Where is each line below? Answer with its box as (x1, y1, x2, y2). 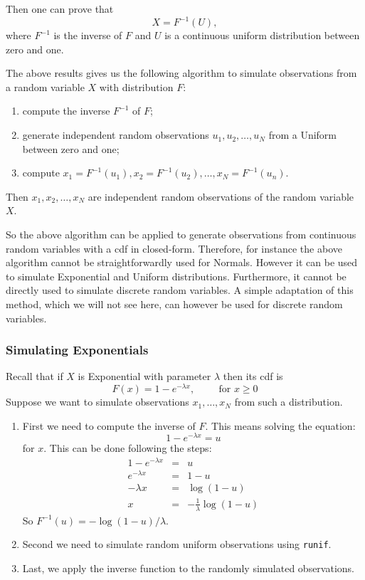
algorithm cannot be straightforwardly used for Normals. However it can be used (6, 255, 358, 270)
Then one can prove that (6, 1, 114, 16)
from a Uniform (268, 127, 337, 142)
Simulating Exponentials (6, 341, 149, 359)
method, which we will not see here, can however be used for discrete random (6, 297, 343, 311)
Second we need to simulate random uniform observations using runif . (22, 537, 332, 552)
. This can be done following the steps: (43, 441, 212, 455)
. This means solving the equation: (205, 418, 356, 433)
